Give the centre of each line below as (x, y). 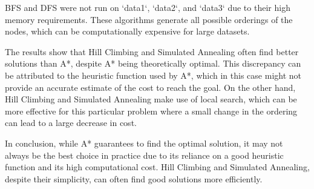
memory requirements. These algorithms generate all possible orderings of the (149, 19)
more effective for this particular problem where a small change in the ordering (151, 111)
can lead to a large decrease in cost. (71, 123)
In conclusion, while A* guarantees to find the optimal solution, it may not (144, 143)
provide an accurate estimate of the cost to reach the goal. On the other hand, (150, 87)
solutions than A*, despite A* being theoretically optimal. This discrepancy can (153, 63)
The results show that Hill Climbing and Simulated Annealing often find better (152, 51)
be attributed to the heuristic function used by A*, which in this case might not (153, 75)
